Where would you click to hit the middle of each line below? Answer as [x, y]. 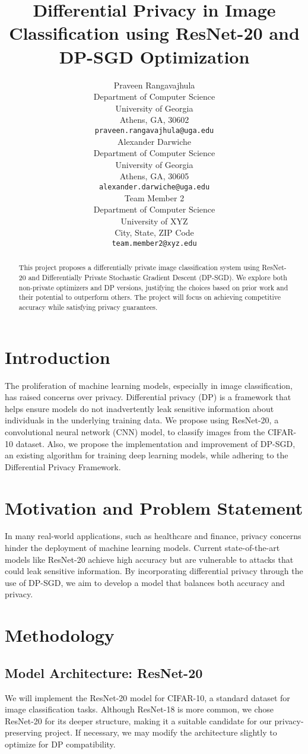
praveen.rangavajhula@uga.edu [154, 130]
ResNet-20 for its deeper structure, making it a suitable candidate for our [138, 720]
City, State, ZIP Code [154, 232]
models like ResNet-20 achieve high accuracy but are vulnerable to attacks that [149, 559]
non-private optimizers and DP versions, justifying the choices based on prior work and [153, 287]
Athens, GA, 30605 [154, 176]
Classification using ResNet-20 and [154, 33]
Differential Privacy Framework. [63, 466]
